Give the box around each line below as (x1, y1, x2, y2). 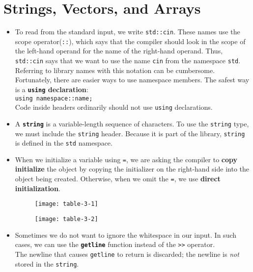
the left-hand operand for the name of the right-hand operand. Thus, (15, 46, 223, 56)
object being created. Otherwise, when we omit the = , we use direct (15, 173, 221, 184)
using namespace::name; (15, 95, 93, 102)
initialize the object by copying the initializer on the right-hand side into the (15, 164, 249, 174)
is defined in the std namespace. (15, 138, 112, 148)
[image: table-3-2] (34, 215, 98, 223)
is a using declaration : (15, 84, 88, 94)
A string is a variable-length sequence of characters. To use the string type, (15, 118, 249, 128)
